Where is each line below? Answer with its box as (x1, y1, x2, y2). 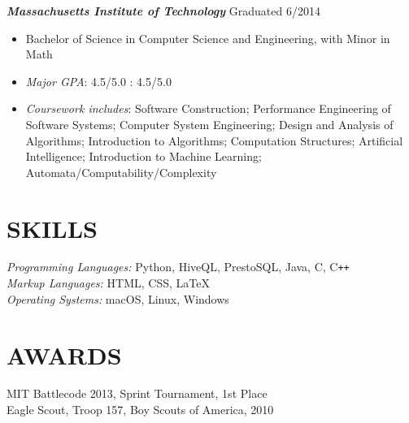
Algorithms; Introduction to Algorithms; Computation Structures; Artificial (25, 132, 403, 149)
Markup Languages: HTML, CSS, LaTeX (7, 274, 210, 291)
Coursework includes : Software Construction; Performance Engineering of (25, 100, 391, 117)
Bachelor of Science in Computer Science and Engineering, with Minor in (25, 29, 390, 46)
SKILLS (7, 211, 98, 244)
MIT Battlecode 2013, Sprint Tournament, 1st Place (7, 385, 268, 402)
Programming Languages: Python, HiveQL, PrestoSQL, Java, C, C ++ (7, 258, 350, 275)
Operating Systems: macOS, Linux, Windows (7, 290, 229, 307)
